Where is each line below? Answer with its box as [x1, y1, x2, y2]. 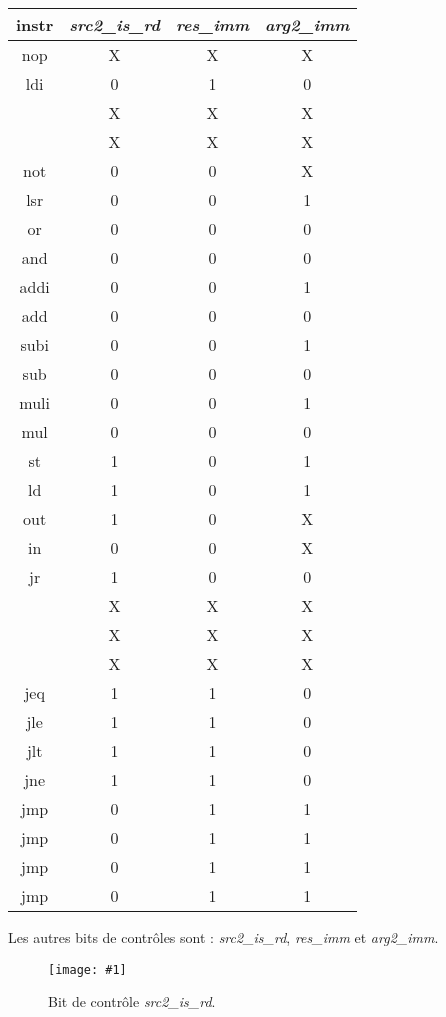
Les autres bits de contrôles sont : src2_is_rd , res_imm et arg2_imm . [8, 927, 439, 947]
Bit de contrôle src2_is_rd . [48, 991, 216, 1012]
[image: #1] [48, 962, 127, 977]
